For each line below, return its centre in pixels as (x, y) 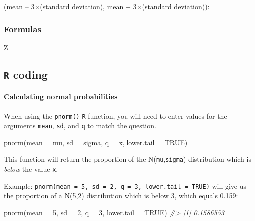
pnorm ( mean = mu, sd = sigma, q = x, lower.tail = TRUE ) (96, 142)
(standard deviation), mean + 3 (88, 6)
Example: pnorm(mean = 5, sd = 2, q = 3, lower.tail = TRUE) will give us (125, 185)
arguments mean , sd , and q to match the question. (80, 125)
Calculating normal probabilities (61, 97)
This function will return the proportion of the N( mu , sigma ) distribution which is (127, 159)
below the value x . (31, 169)
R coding (26, 74)
